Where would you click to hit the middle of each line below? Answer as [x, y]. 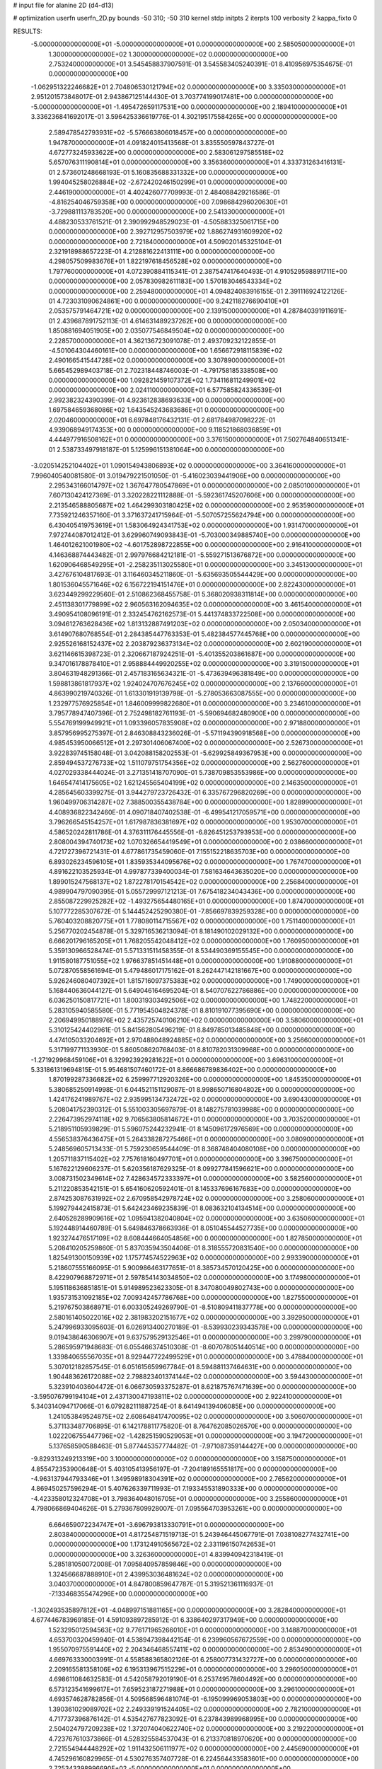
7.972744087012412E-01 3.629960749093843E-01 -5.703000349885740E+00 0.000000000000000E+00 [204, 535]
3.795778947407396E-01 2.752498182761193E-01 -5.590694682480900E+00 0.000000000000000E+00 [204, 713]
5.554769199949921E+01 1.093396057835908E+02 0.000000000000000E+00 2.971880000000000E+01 [204, 723]
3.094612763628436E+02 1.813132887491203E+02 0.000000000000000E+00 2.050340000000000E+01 [205, 624]
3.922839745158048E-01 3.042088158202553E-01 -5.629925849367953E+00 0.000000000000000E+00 [205, 753]
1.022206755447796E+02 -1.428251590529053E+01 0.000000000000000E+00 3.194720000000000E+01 [206, 1436]
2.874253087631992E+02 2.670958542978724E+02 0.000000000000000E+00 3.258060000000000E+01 [206, 1199]
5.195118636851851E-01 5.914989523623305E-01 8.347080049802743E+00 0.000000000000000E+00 [201, 1287]
